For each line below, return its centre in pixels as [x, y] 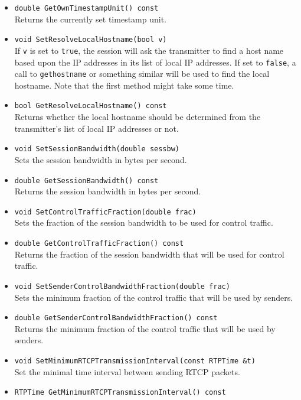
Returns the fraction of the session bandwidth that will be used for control [149, 254]
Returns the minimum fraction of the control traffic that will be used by [145, 328]
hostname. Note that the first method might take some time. [124, 85]
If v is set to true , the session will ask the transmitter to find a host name [149, 50]
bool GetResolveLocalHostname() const [91, 106]
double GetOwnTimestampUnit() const [86, 8]
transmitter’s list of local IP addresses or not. [96, 128]
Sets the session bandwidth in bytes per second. [101, 159]
